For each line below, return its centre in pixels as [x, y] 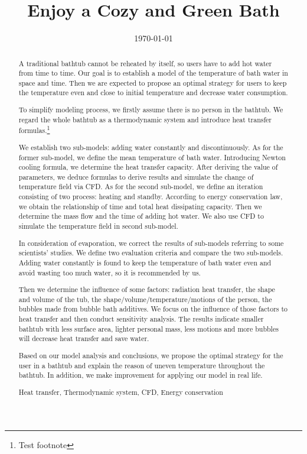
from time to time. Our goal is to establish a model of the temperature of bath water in [153, 73]
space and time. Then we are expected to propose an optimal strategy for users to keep [153, 82]
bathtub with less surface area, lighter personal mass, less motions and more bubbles [148, 328]
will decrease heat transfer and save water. [84, 338]
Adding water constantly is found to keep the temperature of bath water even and [145, 262]
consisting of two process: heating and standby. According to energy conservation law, [151, 197]
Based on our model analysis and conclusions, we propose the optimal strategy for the [151, 355]
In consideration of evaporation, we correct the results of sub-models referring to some [151, 243]
